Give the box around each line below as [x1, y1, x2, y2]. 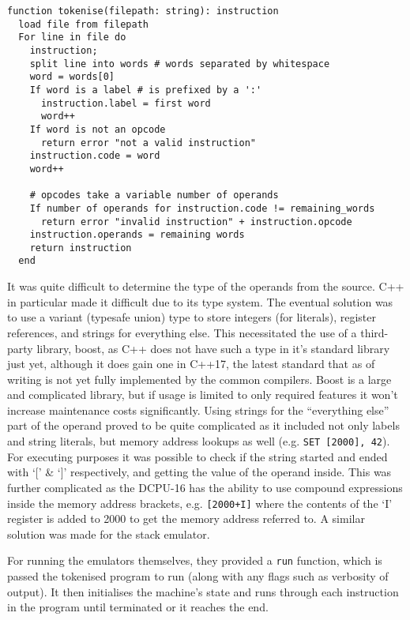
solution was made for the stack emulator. [7, 525, 210, 542]
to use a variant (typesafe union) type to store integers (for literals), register [7, 309, 376, 325]
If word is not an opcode [29, 123, 166, 135]
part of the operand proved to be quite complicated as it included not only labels [7, 417, 400, 434]
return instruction [29, 242, 132, 254]
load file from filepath [18, 18, 149, 30]
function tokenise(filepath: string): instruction [7, 6, 279, 17]
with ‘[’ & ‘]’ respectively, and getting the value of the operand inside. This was [7, 464, 392, 480]
